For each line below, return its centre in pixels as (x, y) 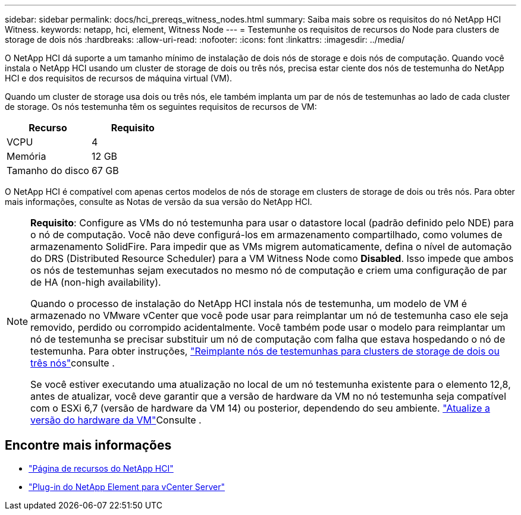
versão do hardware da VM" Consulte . (116, 420)
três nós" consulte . (73, 363)
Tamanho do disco (48, 170)
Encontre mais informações (88, 446)
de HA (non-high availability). (96, 282)
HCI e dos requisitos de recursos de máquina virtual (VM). (119, 78)
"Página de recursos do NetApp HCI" (101, 468)
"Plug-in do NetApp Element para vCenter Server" (127, 486)
